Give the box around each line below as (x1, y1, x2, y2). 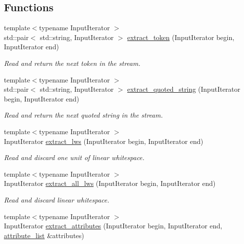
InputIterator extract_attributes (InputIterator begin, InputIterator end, (4, 221, 223, 231)
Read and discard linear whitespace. (4, 194, 110, 204)
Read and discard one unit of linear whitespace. (4, 152, 145, 163)
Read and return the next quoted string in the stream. (4, 110, 163, 120)
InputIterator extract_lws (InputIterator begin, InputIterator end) (4, 136, 204, 146)
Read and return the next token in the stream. (4, 58, 141, 68)
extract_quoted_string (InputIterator (127, 84, 241, 94)
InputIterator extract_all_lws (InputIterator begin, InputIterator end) (4, 178, 216, 188)
